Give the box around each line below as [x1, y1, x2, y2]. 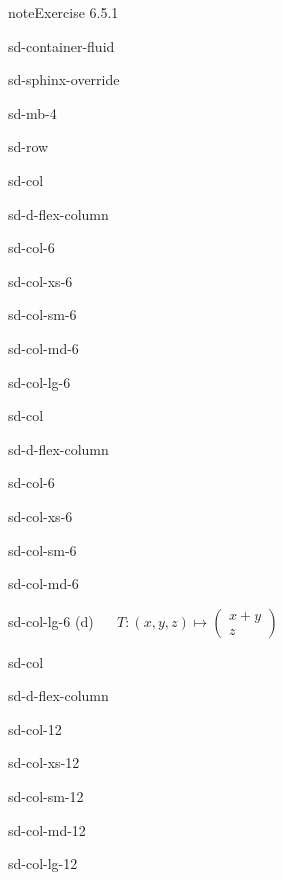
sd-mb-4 [8, 102, 57, 123]
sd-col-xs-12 [8, 752, 80, 773]
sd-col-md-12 [8, 819, 86, 840]
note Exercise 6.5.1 [8, 2, 119, 22]
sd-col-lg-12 [8, 853, 78, 874]
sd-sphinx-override [8, 69, 120, 90]
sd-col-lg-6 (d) [8, 610, 94, 631]
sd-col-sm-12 [8, 786, 84, 807]
